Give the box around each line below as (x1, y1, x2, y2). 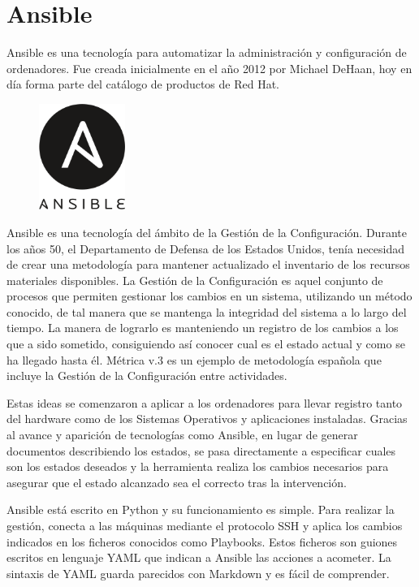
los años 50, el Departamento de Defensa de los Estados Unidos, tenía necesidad (6, 240, 405, 257)
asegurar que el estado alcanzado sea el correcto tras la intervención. (6, 473, 347, 490)
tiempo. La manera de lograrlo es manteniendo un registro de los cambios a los (6, 319, 399, 336)
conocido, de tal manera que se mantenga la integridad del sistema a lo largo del (6, 303, 407, 320)
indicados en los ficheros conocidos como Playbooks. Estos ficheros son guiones (6, 533, 398, 550)
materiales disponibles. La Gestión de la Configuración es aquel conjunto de (6, 271, 383, 288)
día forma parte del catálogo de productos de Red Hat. (6, 76, 279, 93)
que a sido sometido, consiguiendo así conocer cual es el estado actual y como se (6, 335, 405, 352)
